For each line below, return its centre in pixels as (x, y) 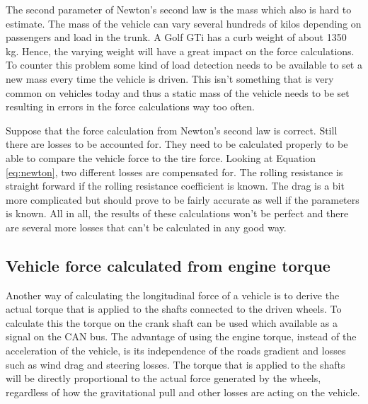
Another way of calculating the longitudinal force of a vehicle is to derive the (173, 295)
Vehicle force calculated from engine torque (168, 265)
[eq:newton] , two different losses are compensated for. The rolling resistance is (174, 172)
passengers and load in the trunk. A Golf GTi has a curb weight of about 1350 (176, 37)
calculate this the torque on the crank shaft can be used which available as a (172, 322)
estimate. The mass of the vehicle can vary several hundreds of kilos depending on (184, 23)
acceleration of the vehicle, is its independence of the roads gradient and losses (176, 351)
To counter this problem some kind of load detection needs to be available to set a (184, 65)
